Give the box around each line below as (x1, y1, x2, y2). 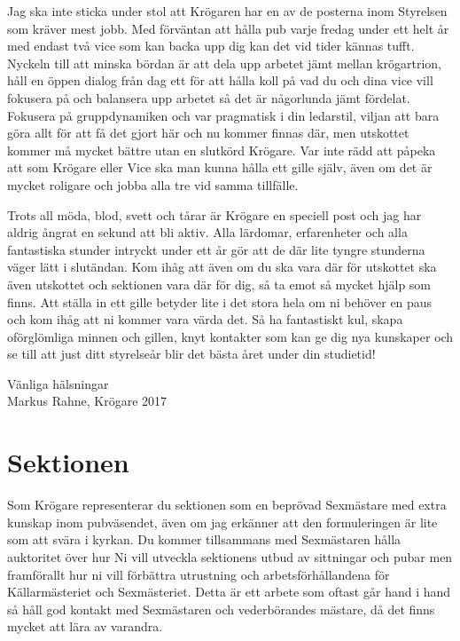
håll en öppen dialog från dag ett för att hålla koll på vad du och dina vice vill (7, 71, 433, 90)
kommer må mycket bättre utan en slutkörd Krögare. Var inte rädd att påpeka (7, 140, 436, 159)
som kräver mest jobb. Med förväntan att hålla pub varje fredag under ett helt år (7, 19, 449, 37)
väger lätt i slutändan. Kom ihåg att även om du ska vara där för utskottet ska (7, 257, 437, 276)
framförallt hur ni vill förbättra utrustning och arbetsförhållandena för (7, 565, 390, 583)
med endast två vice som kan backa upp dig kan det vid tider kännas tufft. (7, 36, 415, 55)
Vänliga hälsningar (7, 374, 109, 392)
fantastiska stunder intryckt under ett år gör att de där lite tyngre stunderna (7, 240, 425, 258)
